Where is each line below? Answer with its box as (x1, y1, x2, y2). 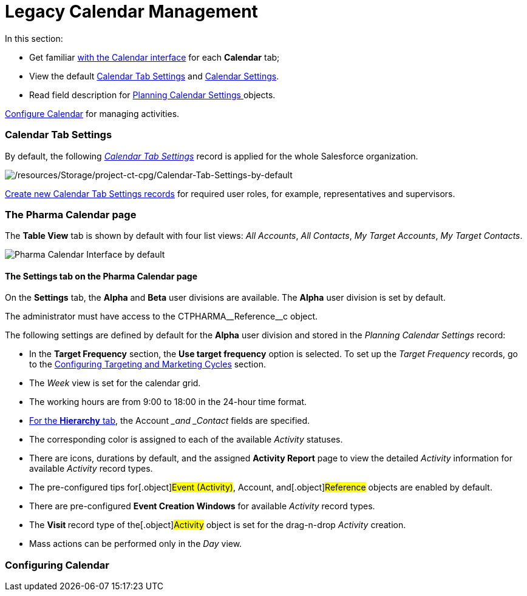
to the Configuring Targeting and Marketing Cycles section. (29, 359, 266, 370)
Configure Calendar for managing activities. (5, 108, 180, 119)
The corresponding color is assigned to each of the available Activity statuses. (29, 434, 343, 445)
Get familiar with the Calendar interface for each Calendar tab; (29, 52, 280, 62)
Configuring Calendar (5, 558, 109, 571)
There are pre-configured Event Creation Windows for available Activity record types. (29, 501, 375, 512)
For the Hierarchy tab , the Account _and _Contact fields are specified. (29, 415, 310, 426)
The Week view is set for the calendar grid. (29, 378, 201, 389)
